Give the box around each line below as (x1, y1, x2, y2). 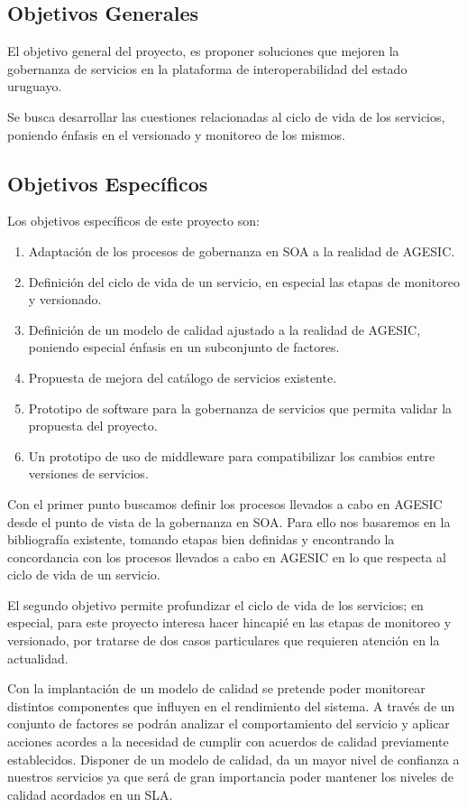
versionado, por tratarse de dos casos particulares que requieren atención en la (7, 631, 440, 650)
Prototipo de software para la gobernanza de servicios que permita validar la (28, 398, 453, 417)
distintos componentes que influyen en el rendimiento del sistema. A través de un (7, 696, 455, 715)
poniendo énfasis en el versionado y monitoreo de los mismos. (7, 125, 346, 144)
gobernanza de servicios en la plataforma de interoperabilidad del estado (7, 59, 407, 78)
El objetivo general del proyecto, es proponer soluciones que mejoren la (7, 42, 399, 60)
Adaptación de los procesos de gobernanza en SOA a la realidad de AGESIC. (28, 241, 455, 260)
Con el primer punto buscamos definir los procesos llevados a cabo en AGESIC (7, 494, 443, 513)
